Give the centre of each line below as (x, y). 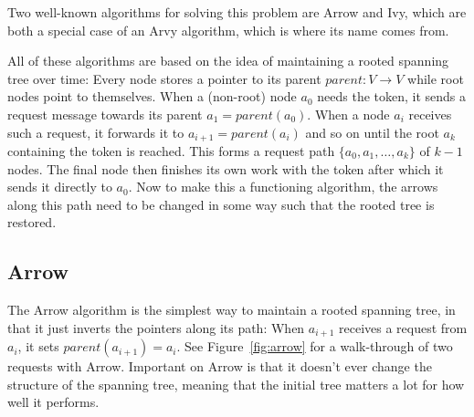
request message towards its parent (105, 114)
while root (436, 78)
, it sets (38, 346)
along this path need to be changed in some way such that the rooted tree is (221, 204)
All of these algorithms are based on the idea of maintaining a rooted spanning (228, 61)
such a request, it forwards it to (96, 132)
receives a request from (403, 327)
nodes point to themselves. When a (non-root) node (152, 96)
